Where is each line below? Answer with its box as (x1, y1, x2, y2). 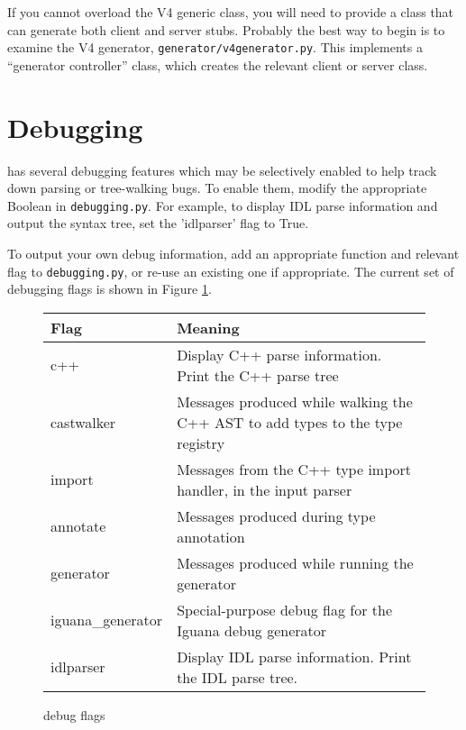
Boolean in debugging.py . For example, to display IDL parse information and (7, 196, 438, 214)
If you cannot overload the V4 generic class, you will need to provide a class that (7, 3, 454, 21)
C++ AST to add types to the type (177, 411, 403, 433)
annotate (50, 516, 106, 537)
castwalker (50, 411, 116, 433)
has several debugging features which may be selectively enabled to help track (7, 160, 437, 179)
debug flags (43, 705, 105, 724)
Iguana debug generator (177, 619, 327, 641)
